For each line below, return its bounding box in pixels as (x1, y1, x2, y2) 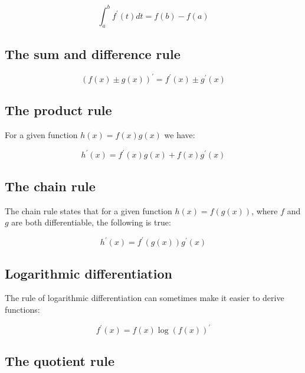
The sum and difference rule (5, 44, 181, 63)
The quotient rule (5, 352, 115, 370)
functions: (5, 303, 40, 315)
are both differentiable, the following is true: (11, 216, 171, 228)
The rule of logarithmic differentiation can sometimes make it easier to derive (5, 292, 284, 304)
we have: (164, 129, 195, 141)
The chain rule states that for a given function (5, 204, 172, 217)
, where (251, 204, 278, 217)
